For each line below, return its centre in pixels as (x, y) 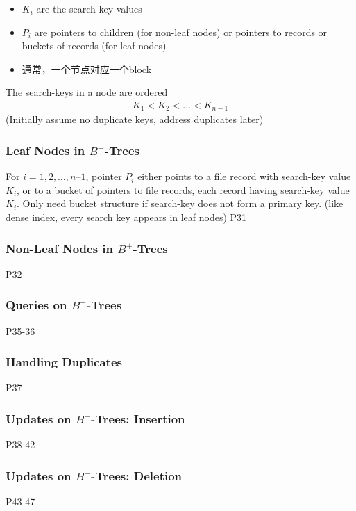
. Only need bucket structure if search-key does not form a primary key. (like (180, 203)
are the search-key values (89, 8)
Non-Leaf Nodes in (60, 248)
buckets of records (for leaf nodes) (94, 46)
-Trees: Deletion (137, 475)
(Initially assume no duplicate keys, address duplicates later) (135, 119)
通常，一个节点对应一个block (87, 68)
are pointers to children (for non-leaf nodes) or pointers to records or (181, 32)
